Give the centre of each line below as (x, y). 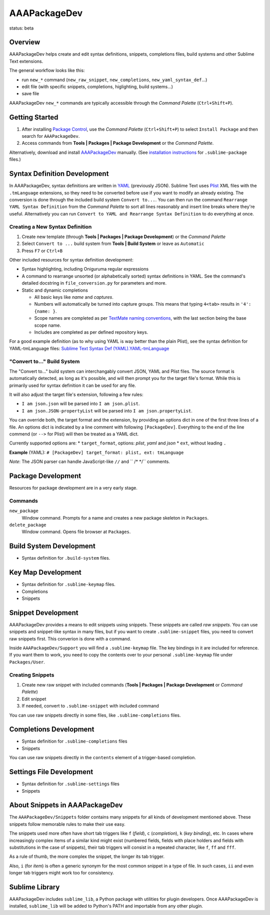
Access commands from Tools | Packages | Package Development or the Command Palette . (118, 143)
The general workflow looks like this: (47, 71)
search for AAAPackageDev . (51, 136)
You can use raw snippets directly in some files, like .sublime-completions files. (95, 715)
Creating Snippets (32, 675)
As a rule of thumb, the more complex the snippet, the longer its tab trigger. (87, 856)
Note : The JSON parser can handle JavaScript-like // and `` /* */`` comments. (89, 462)
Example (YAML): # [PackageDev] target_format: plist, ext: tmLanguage (96, 452)
